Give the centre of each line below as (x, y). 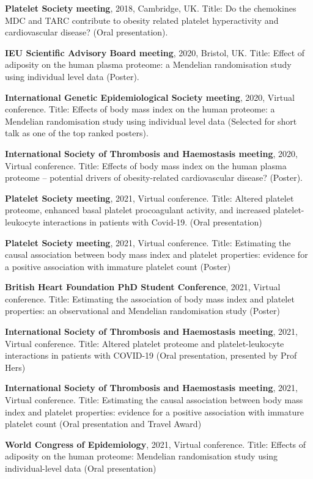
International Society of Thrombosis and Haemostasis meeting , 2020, (151, 153)
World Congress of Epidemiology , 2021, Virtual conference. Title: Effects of (156, 444)
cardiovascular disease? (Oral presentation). (87, 32)
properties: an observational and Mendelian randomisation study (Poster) (143, 311)
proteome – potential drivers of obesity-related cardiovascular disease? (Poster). (154, 177)
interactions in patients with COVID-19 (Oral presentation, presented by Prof (151, 355)
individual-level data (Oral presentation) (81, 468)
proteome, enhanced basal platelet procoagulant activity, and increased (138, 210)
